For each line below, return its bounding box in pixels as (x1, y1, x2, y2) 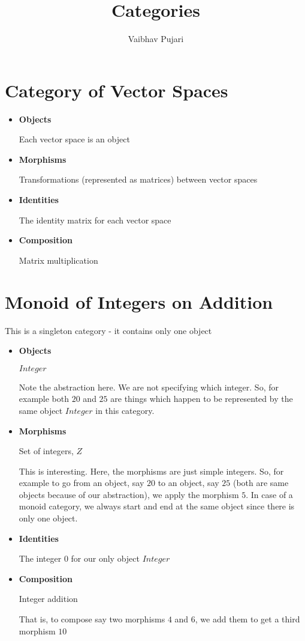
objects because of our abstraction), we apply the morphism (19, 488, 239, 500)
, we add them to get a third (195, 613, 300, 625)
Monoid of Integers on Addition (5, 289, 273, 314)
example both (19, 392, 70, 405)
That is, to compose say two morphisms (19, 613, 165, 625)
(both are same (232, 476, 289, 489)
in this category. (95, 404, 155, 416)
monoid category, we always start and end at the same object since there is (19, 500, 295, 512)
